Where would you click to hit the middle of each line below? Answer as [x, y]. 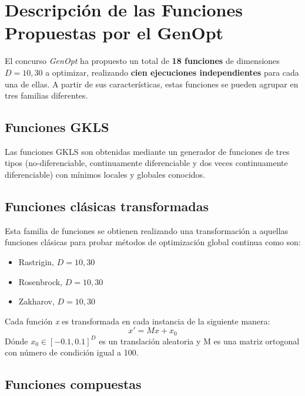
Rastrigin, [36, 262]
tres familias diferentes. [46, 95]
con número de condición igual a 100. [72, 352]
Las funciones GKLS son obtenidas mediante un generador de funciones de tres [147, 151]
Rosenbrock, [40, 281]
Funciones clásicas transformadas [107, 206]
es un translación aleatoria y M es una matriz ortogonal [199, 341]
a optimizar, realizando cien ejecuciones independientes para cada [172, 72]
